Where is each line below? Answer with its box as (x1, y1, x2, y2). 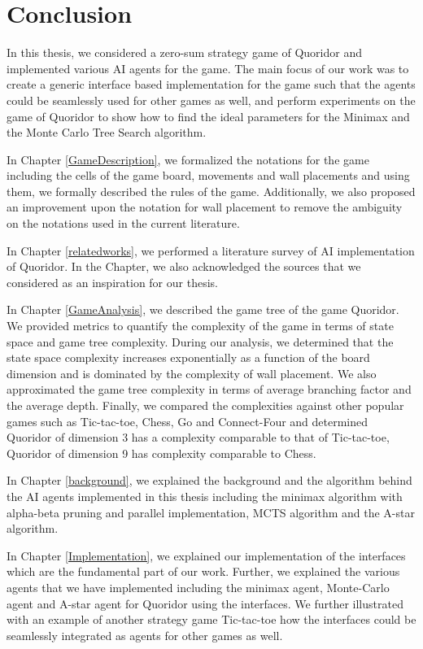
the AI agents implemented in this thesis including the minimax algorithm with (7, 487, 403, 504)
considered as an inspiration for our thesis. (7, 273, 218, 290)
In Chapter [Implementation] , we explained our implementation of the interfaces (7, 547, 406, 564)
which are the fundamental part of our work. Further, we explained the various (7, 563, 400, 580)
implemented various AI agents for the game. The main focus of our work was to (7, 59, 409, 76)
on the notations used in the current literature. (7, 215, 240, 232)
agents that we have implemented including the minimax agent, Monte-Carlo (7, 578, 390, 595)
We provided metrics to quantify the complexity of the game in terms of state (7, 317, 394, 334)
